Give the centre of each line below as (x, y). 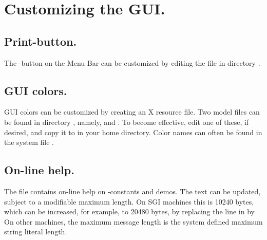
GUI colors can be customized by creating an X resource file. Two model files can (132, 112)
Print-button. (41, 41)
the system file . (29, 142)
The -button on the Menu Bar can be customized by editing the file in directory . (132, 62)
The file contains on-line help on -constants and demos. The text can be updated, (132, 191)
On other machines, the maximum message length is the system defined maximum (133, 221)
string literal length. (36, 232)
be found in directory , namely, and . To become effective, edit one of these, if (127, 122)
